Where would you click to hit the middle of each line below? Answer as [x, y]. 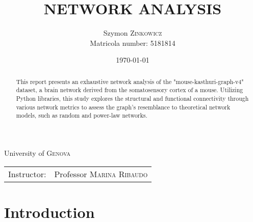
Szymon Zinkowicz [133, 33]
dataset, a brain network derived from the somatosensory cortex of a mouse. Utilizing [130, 90]
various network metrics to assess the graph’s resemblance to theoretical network [123, 107]
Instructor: [27, 174]
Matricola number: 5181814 [133, 43]
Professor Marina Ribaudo [101, 174]
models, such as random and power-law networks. [82, 115]
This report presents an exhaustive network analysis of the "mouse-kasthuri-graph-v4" [130, 81]
